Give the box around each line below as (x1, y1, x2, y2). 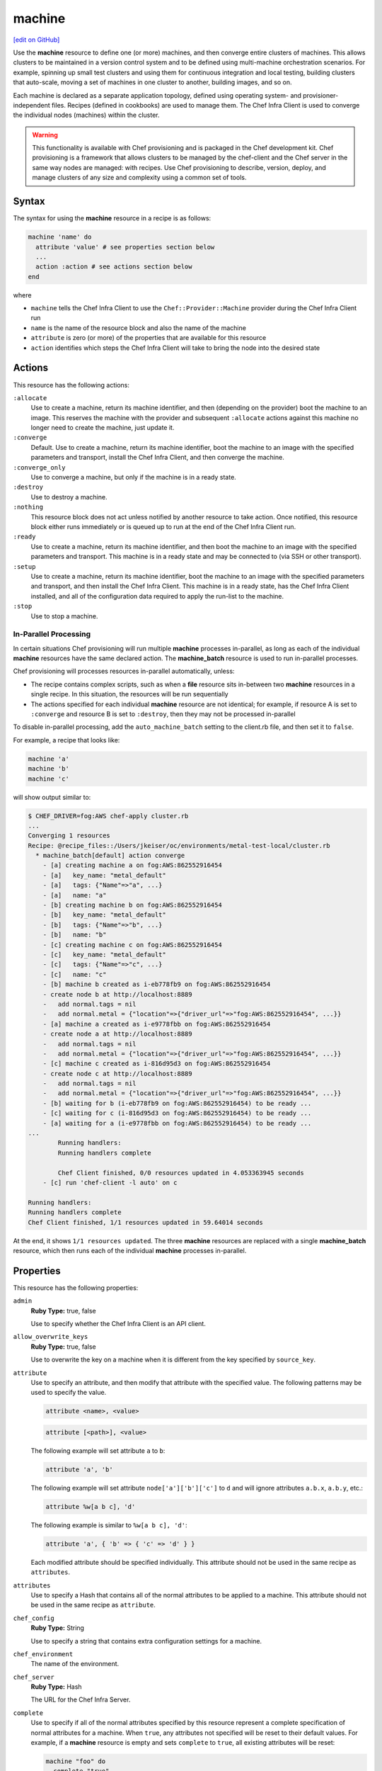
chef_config (13, 1614, 54, 1622)
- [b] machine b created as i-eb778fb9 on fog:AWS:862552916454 (42, 980, 271, 988)
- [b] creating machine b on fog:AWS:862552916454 (42, 901, 222, 910)
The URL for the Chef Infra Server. (30, 1695, 131, 1704)
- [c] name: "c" (42, 971, 107, 978)
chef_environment (13, 1650, 74, 1658)
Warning (32, 130, 58, 139)
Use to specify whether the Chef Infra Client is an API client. (30, 1319, 207, 1328)
